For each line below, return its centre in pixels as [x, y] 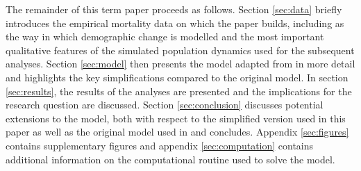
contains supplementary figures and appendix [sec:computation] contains [160, 145]
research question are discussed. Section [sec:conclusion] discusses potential [165, 105]
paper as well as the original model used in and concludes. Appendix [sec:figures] [177, 132]
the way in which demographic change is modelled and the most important [165, 36]
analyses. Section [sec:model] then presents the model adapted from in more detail [180, 64]
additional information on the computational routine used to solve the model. [170, 159]
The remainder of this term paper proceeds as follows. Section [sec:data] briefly [174, 9]
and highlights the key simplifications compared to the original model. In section [177, 77]
